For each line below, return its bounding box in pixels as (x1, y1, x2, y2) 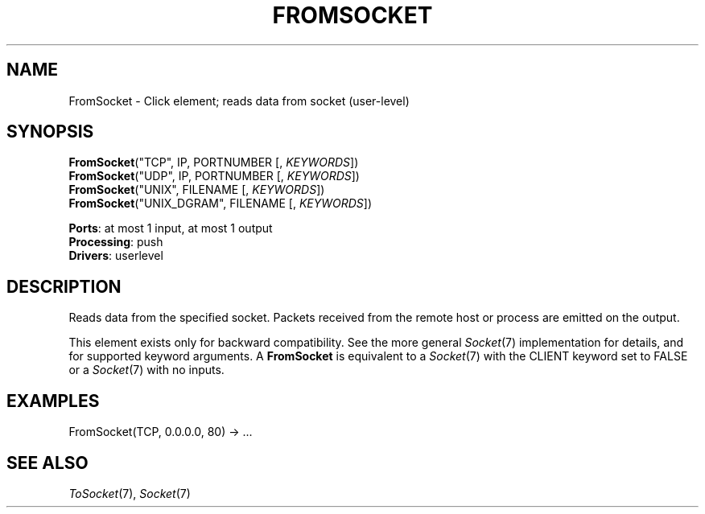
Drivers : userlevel (68, 249, 163, 263)
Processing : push (68, 235, 163, 249)
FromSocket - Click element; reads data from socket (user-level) (68, 93, 410, 108)
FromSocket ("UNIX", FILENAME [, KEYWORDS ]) (68, 183, 325, 197)
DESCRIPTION (6, 276, 122, 297)
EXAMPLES (6, 390, 100, 411)
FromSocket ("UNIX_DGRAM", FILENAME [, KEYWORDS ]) (68, 196, 373, 211)
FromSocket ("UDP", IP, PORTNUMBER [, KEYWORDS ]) (68, 169, 360, 183)
